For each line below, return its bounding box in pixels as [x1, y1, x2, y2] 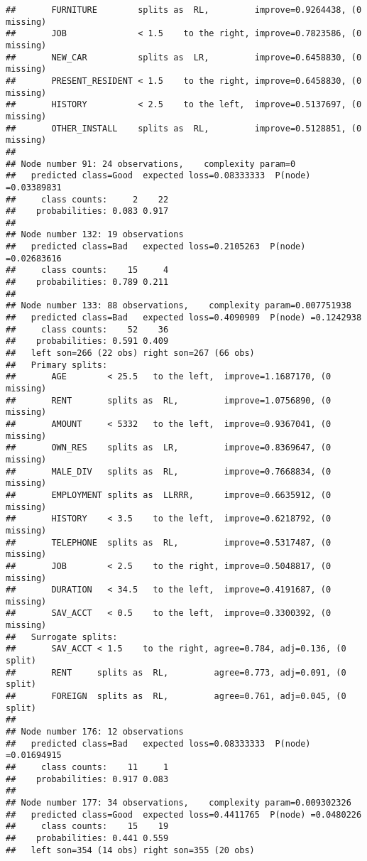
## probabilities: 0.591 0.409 [6, 336, 169, 347]
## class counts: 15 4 [6, 265, 169, 276]
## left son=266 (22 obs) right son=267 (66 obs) [6, 348, 255, 359]
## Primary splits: [6, 359, 108, 370]
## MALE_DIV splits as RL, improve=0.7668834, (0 [6, 466, 332, 477]
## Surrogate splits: [6, 632, 118, 642]
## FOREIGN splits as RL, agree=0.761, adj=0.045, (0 [6, 691, 346, 702]
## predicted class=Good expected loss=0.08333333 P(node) [6, 170, 311, 181]
